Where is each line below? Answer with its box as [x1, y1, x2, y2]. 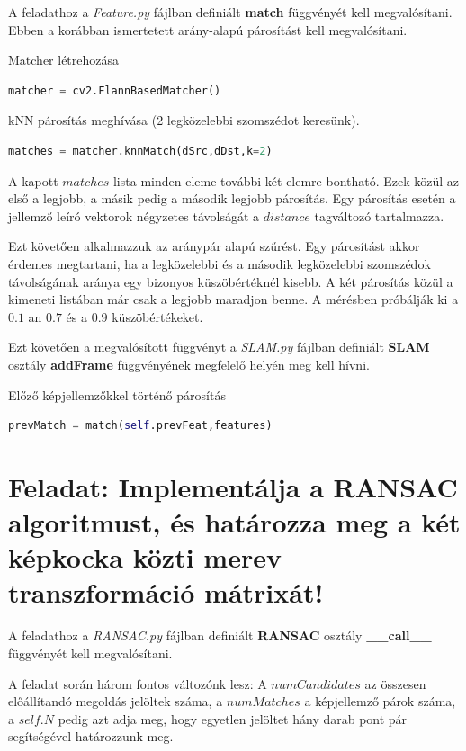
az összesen [364, 674, 426, 693]
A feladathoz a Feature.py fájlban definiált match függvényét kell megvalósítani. [8, 3, 453, 21]
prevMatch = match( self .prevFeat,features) [8, 419, 273, 433]
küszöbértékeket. [112, 307, 203, 326]
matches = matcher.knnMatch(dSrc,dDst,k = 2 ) [8, 144, 273, 157]
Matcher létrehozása [8, 50, 120, 69]
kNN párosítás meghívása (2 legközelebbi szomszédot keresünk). [8, 111, 360, 130]
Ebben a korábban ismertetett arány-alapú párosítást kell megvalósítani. [8, 20, 408, 39]
